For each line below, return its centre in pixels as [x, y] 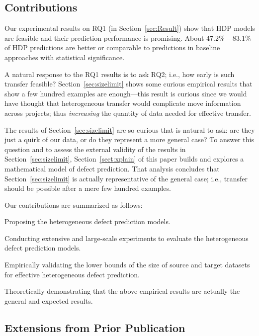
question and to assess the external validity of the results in [95, 149]
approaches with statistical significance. [65, 57]
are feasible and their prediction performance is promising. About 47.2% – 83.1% [128, 38]
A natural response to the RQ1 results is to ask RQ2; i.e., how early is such [120, 74]
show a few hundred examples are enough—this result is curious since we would [126, 93]
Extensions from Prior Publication [95, 327]
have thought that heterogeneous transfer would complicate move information [123, 103]
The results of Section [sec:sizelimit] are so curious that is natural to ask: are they [130, 129]
